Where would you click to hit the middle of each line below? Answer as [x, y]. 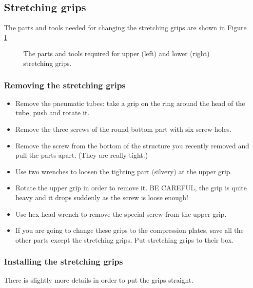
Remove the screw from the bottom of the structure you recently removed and [132, 145]
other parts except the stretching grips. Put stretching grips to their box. [125, 239]
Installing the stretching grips [64, 261]
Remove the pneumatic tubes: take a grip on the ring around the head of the [130, 103]
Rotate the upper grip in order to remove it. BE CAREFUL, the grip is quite [131, 188]
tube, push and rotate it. [52, 113]
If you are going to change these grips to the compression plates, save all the [129, 230]
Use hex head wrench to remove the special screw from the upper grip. [121, 214]
